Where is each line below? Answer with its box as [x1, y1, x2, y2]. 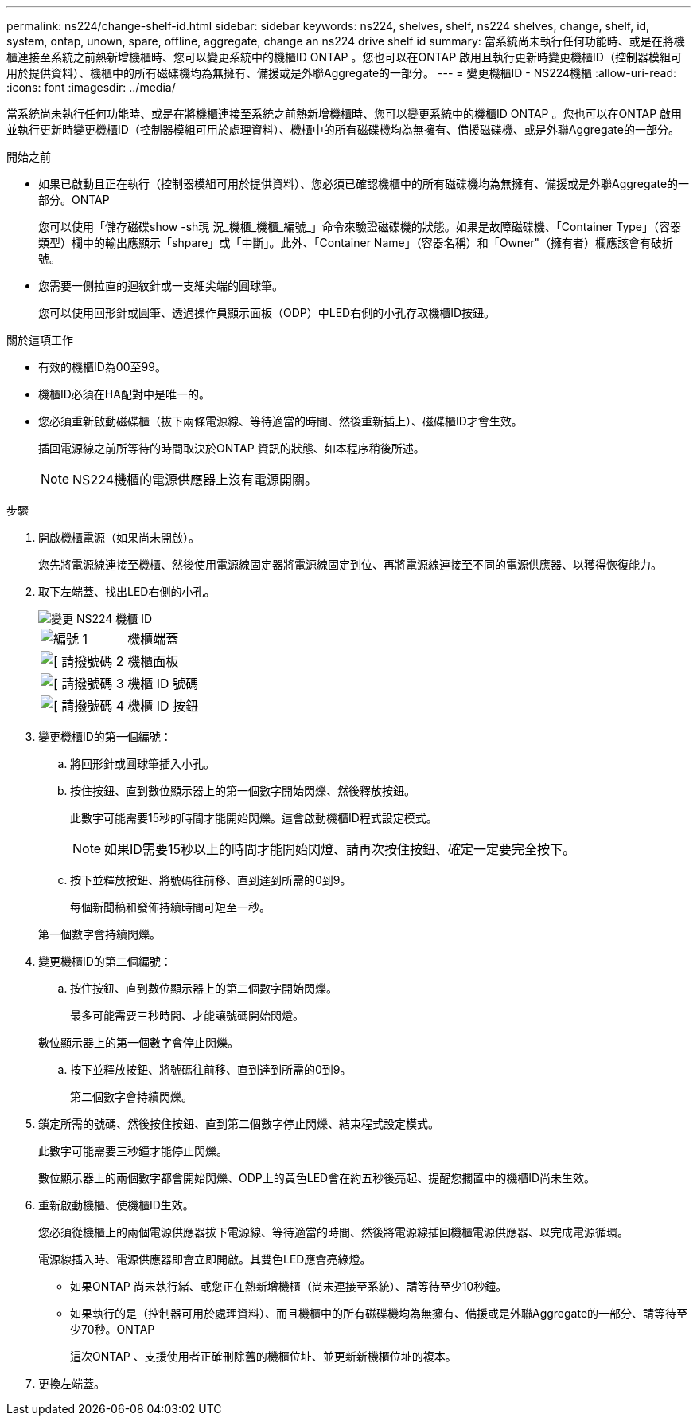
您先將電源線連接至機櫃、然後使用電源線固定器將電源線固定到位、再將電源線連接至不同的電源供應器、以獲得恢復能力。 [38, 558, 662, 571]
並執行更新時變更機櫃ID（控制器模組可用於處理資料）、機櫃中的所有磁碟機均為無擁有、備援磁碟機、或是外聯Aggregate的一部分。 [6, 123, 679, 136]
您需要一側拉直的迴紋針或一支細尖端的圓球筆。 [38, 279, 283, 292]
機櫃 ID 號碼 [127, 676, 199, 691]
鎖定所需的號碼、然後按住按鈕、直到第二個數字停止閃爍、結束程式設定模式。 [38, 1117, 439, 1130]
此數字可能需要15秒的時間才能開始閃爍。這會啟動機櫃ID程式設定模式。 [70, 811, 438, 825]
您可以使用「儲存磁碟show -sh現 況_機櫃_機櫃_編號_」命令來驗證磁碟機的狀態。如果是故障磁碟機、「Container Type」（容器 [38, 220, 681, 233]
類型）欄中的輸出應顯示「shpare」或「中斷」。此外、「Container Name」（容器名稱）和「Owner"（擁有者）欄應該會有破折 [38, 236, 674, 249]
